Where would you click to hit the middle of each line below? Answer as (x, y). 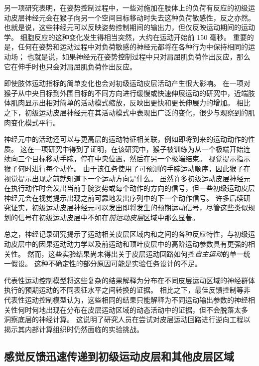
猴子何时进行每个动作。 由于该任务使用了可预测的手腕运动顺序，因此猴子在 (127, 168)
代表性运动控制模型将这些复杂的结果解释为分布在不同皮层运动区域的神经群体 (129, 280)
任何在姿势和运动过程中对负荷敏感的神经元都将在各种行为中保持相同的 (133, 47)
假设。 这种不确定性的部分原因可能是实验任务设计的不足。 (106, 263)
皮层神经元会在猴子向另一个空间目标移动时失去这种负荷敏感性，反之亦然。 (133, 17)
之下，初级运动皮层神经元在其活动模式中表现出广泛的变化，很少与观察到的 (126, 112)
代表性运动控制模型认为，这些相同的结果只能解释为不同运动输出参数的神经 (126, 300)
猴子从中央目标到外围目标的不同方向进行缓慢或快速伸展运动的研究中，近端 (126, 93)
